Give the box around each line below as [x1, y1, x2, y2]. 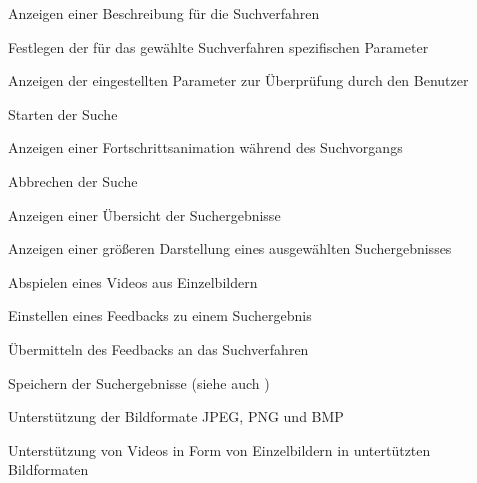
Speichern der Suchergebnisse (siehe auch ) [8, 372, 270, 393]
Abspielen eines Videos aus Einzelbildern [8, 271, 258, 292]
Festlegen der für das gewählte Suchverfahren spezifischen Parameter [8, 36, 429, 57]
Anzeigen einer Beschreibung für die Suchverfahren [8, 3, 320, 23]
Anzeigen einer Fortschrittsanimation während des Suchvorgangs [8, 137, 403, 158]
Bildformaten [8, 459, 89, 480]
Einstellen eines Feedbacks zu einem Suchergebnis [8, 305, 312, 326]
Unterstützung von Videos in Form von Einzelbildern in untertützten [8, 439, 431, 460]
